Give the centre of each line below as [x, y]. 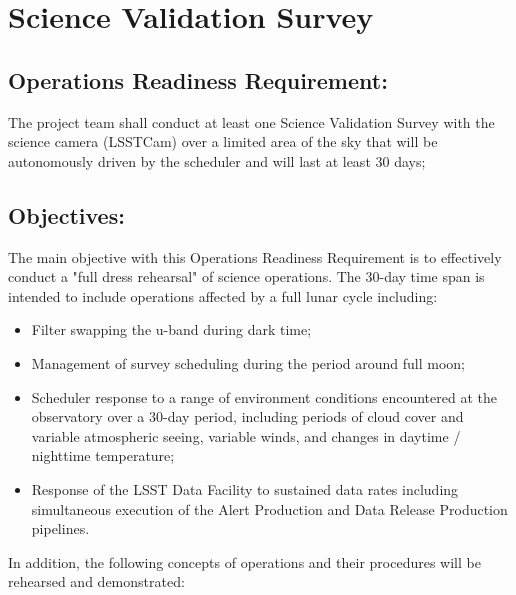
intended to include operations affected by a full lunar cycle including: [223, 295]
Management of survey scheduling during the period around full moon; [248, 362]
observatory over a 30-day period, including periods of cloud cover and [247, 416]
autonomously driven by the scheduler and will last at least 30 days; [217, 160]
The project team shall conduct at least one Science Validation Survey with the [251, 121]
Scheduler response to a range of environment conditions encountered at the [264, 396]
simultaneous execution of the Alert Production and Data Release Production [269, 508]
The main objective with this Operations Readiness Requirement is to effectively [255, 256]
